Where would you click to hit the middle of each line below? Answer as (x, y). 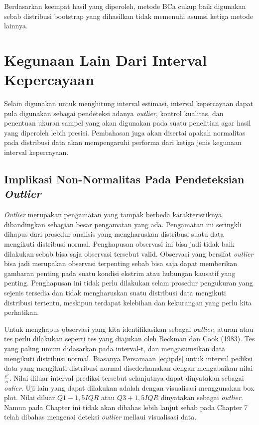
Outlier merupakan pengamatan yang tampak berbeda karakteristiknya (113, 214)
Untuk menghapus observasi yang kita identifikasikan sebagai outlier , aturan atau (129, 329)
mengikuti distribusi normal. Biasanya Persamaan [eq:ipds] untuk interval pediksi (128, 358)
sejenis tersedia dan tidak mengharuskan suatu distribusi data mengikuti (115, 292)
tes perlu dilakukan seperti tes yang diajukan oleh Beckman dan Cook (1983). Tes (129, 339)
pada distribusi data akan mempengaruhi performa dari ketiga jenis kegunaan (123, 142)
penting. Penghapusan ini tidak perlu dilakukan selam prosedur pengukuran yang (129, 283)
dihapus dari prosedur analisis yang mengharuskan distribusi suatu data (114, 234)
